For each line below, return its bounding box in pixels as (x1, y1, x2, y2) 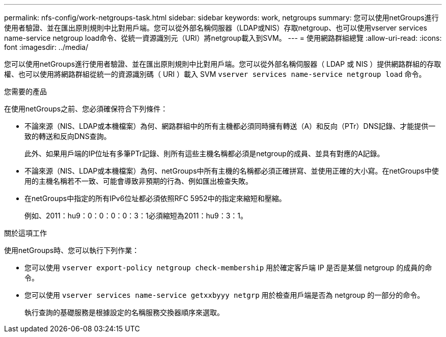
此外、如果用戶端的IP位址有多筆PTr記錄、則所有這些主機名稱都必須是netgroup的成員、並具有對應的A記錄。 (24, 149, 384, 158)
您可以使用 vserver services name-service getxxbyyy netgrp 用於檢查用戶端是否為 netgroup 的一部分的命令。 (24, 291, 425, 299)
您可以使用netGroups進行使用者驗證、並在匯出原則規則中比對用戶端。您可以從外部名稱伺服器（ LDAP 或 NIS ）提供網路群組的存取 (4, 60, 441, 68)
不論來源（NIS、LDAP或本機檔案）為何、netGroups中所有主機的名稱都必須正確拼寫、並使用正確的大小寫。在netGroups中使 (24, 166, 439, 175)
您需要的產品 (4, 87, 47, 96)
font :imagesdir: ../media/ (4, 43, 89, 51)
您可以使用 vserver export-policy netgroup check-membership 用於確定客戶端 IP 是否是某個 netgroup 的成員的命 (24, 263, 432, 272)
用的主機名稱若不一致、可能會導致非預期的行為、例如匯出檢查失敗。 (24, 177, 253, 185)
